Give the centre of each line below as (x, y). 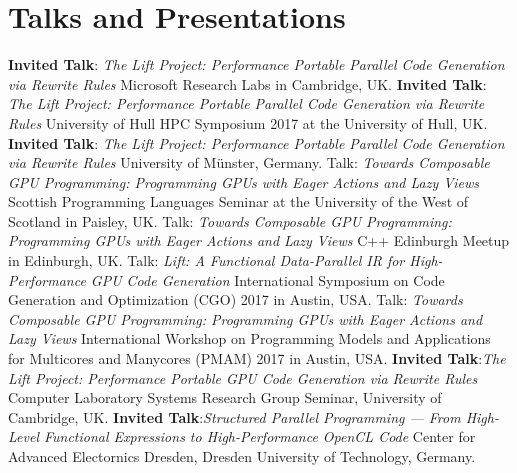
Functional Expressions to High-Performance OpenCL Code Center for (259, 436)
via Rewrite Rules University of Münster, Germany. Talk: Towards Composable (249, 162)
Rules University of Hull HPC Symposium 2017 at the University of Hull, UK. (248, 122)
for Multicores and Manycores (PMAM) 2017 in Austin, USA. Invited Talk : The (257, 358)
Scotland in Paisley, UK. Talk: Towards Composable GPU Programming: (230, 220)
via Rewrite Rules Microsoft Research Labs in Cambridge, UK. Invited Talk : (247, 83)
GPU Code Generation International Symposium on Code (267, 279)
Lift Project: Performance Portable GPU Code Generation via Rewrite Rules (243, 377)
